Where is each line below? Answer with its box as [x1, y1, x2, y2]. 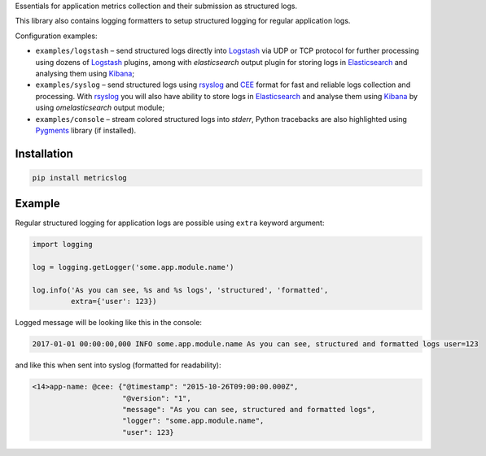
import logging [32, 240, 93, 250]
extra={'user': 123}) [70, 297, 158, 306]
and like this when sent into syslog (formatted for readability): [15, 360, 221, 370]
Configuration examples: [15, 31, 98, 41]
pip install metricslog [32, 173, 128, 182]
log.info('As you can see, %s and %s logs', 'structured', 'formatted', [32, 285, 329, 294]
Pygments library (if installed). [35, 125, 137, 135]
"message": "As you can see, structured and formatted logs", [122, 405, 376, 415]
